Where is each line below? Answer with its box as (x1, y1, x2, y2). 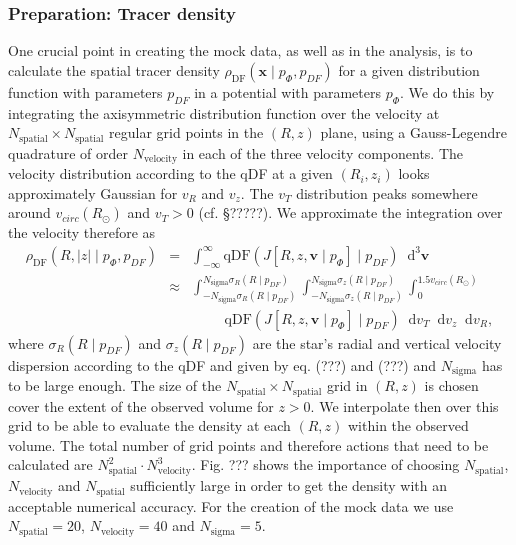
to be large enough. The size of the (8, 375, 222, 396)
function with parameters (8, 81, 163, 102)
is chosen (424, 375, 479, 396)
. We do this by (400, 81, 495, 102)
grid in (326, 375, 368, 396)
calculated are (8, 454, 93, 475)
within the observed (348, 415, 469, 436)
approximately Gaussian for (8, 182, 178, 203)
